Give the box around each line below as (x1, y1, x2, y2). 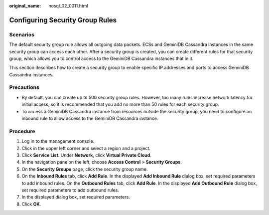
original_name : (9, 3, 41, 8)
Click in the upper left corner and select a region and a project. (21, 145, 150, 151)
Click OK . (21, 201, 41, 207)
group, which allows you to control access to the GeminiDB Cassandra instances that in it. (9, 55, 194, 61)
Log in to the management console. (21, 138, 95, 144)
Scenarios (9, 31, 35, 38)
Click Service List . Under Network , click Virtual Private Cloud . (21, 152, 151, 158)
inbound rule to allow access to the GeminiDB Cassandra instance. (21, 115, 158, 122)
